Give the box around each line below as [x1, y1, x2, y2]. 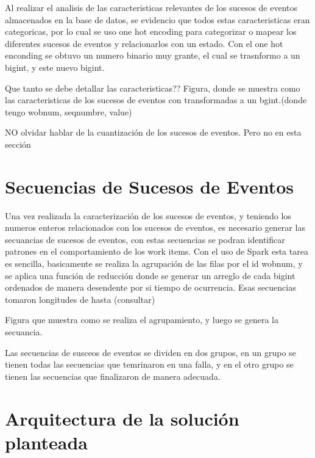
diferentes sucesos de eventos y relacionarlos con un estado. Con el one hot [5, 37, 283, 49]
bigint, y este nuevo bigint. [5, 60, 105, 73]
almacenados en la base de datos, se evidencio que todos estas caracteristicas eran [5, 13, 310, 26]
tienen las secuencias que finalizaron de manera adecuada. [5, 369, 221, 382]
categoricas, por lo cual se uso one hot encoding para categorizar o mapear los [5, 25, 297, 38]
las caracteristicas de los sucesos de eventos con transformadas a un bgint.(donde [5, 93, 307, 106]
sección [5, 137, 31, 150]
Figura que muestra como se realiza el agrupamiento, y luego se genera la [5, 313, 278, 326]
